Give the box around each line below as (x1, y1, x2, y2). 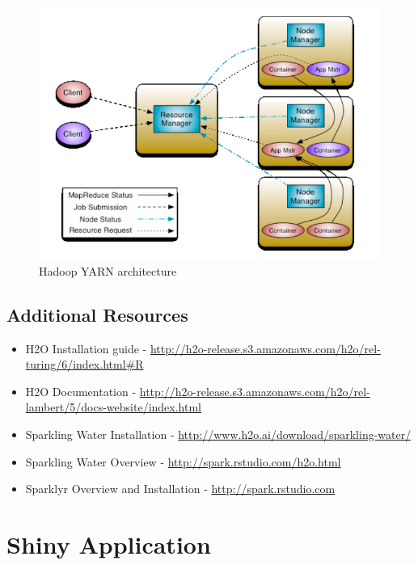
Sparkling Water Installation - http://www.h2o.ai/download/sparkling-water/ (25, 426, 412, 443)
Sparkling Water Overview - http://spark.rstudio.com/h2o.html (25, 453, 341, 470)
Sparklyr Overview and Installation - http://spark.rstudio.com (25, 480, 336, 497)
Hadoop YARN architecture (39, 262, 177, 279)
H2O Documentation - (25, 382, 137, 399)
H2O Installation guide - (25, 339, 147, 356)
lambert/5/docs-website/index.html (25, 398, 201, 415)
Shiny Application (6, 528, 211, 561)
